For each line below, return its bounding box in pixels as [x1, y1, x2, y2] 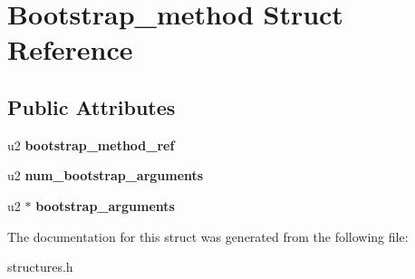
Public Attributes [7, 92, 176, 120]
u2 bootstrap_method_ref [7, 135, 175, 154]
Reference [7, 31, 133, 68]
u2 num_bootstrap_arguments [7, 166, 204, 185]
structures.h [7, 257, 73, 276]
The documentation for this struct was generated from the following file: [7, 226, 409, 245]
